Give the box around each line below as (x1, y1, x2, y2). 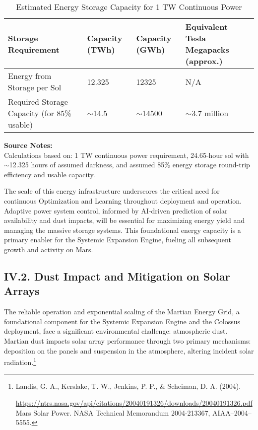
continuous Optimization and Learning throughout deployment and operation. (4, 195, 242, 206)
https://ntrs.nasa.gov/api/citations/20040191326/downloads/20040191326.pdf (15, 397, 253, 408)
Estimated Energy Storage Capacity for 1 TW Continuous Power (16, 1, 242, 12)
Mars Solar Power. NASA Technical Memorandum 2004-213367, (15, 407, 210, 418)
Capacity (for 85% (8, 107, 71, 119)
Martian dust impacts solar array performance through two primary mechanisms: (4, 335, 251, 346)
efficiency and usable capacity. (4, 169, 95, 179)
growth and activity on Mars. (4, 244, 93, 254)
